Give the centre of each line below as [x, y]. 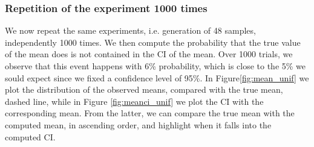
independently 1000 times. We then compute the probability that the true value [153, 42]
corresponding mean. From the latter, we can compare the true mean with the [150, 113]
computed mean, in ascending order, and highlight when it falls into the [138, 124]
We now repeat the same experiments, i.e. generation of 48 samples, [130, 30]
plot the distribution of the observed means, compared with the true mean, [144, 89]
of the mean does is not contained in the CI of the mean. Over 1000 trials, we [149, 54]
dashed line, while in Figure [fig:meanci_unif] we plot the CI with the [134, 101]
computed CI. [30, 136]
